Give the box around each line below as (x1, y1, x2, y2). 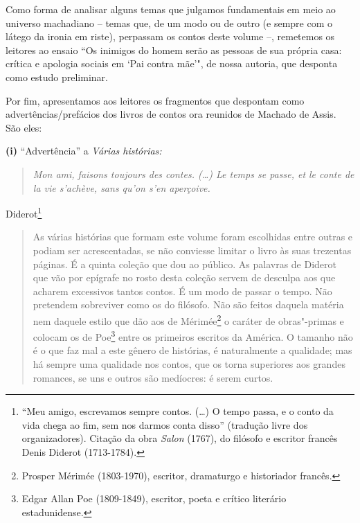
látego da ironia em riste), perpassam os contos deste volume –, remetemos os (6, 29, 335, 44)
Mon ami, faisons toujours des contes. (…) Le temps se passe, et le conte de (33, 166, 354, 181)
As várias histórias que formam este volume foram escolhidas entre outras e (33, 229, 353, 244)
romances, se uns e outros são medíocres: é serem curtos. (33, 370, 273, 384)
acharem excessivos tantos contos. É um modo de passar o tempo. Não (33, 283, 332, 298)
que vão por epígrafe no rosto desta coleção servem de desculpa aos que (33, 270, 336, 285)
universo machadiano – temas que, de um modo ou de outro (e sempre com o (6, 15, 333, 30)
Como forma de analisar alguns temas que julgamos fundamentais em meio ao (6, 2, 336, 16)
